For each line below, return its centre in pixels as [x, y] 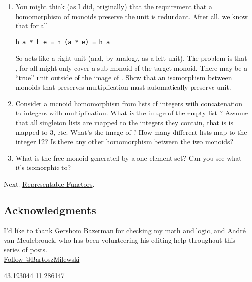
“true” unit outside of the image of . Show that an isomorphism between [124, 77]
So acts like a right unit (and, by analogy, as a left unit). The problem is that [131, 58]
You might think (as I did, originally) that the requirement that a [114, 6]
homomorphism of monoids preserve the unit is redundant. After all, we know [131, 16]
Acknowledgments [50, 210]
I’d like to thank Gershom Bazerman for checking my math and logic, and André [125, 230]
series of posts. [26, 249]
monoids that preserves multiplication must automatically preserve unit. [123, 87]
